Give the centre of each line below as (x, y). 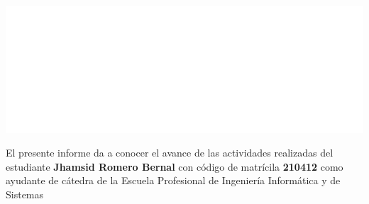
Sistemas (25, 194)
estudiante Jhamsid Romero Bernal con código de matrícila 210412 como (175, 166)
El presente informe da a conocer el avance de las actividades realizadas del (170, 153)
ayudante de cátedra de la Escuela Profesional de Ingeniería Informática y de (173, 180)
